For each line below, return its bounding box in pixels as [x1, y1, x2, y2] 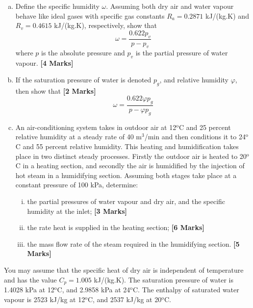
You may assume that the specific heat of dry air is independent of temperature [4, 264, 244, 275]
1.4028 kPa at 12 [4, 284, 54, 294]
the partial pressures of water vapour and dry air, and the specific [27, 196, 226, 206]
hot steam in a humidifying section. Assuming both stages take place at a [15, 170, 237, 180]
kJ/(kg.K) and [205, 10, 249, 21]
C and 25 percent [178, 122, 231, 132]
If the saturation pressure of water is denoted [15, 74, 152, 84]
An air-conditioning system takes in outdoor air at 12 [15, 122, 177, 132]
